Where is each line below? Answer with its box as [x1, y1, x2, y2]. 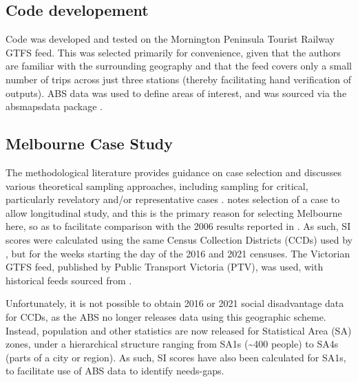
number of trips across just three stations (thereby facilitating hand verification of [6, 72, 352, 86]
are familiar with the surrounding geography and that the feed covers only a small [6, 59, 352, 73]
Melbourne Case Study [6, 133, 173, 154]
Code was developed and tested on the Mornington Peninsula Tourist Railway [6, 32, 335, 46]
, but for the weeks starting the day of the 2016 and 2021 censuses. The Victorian [6, 246, 350, 260]
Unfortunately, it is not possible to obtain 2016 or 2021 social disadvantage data [6, 296, 344, 310]
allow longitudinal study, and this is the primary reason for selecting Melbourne [6, 205, 342, 220]
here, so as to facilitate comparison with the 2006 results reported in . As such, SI [6, 219, 351, 233]
